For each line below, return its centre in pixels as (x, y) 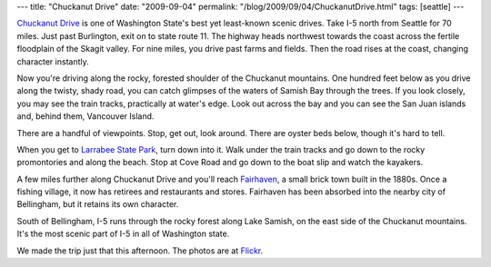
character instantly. (53, 61)
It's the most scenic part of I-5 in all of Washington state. (123, 234)
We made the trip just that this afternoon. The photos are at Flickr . (140, 251)
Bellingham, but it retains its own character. (98, 204)
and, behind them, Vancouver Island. (85, 116)
